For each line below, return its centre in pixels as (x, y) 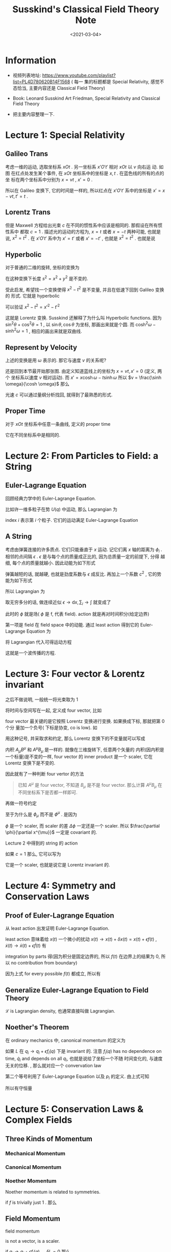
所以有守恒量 (19, 1088)
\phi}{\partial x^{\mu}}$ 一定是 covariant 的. (51, 832)
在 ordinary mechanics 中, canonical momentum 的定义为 (66, 1040)
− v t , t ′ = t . (17, 196)
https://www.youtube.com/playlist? (79, 75)
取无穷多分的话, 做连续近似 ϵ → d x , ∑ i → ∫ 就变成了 (58, 603)
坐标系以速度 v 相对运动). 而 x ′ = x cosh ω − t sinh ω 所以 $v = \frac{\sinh (86, 378)
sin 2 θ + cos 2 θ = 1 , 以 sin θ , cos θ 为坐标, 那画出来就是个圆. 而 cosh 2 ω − (81, 324)
